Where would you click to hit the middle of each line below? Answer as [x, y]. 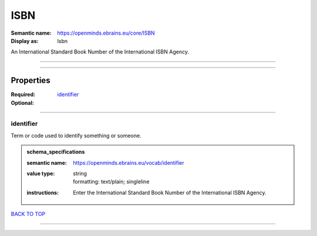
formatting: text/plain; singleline [111, 182]
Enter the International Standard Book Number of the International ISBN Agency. [170, 192]
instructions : [43, 192]
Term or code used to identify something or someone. [76, 135]
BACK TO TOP [28, 214]
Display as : [25, 41]
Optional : [23, 102]
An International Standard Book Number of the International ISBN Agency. [100, 52]
